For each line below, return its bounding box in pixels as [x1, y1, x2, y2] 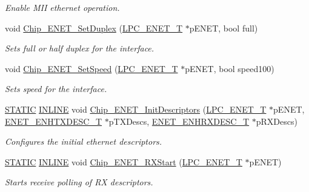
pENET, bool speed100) [185, 62, 274, 74]
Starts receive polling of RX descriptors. [5, 176, 153, 188]
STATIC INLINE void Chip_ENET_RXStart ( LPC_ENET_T [5, 155, 242, 168]
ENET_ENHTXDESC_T [5, 114, 102, 127]
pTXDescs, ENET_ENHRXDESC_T [108, 114, 250, 127]
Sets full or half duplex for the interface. [5, 42, 154, 55]
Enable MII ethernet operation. [5, 1, 120, 13]
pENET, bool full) [189, 21, 258, 34]
